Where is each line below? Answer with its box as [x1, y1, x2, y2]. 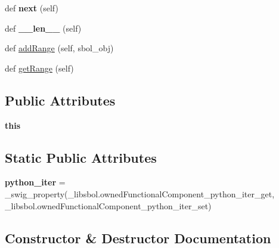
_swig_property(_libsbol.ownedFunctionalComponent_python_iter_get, [5, 187, 275, 200]
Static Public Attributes [5, 148, 157, 166]
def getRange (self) [5, 61, 74, 74]
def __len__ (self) [5, 21, 82, 34]
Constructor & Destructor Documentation [5, 228, 271, 247]
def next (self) [5, 2, 58, 14]
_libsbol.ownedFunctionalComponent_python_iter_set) [5, 199, 212, 212]
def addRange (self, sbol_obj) [5, 42, 114, 54]
